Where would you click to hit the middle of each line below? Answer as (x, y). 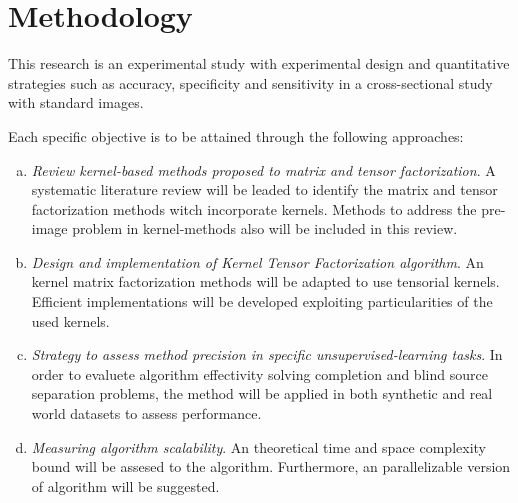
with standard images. (76, 102)
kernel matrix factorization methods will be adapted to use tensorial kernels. (265, 281)
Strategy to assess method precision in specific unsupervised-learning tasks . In (267, 354)
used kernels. (70, 320)
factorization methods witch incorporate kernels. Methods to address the (254, 208)
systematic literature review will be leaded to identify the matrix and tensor (264, 189)
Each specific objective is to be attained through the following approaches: (236, 135)
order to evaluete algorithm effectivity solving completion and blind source (259, 373)
